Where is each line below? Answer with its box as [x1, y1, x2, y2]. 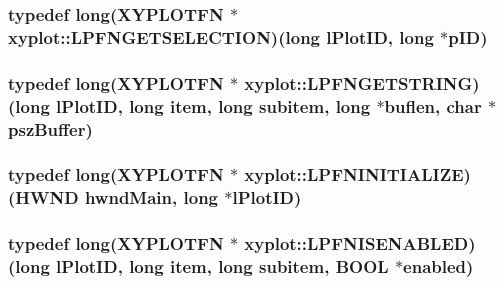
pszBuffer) [8, 116, 93, 141]
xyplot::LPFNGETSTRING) [244, 70, 480, 95]
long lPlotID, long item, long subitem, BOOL [15, 254, 389, 279]
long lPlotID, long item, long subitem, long [15, 93, 371, 118]
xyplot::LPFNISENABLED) [244, 231, 476, 256]
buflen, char [384, 93, 482, 118]
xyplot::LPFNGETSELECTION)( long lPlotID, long [8, 24, 434, 49]
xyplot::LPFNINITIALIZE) [244, 162, 471, 187]
